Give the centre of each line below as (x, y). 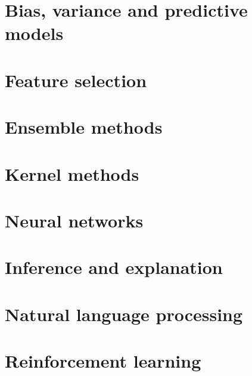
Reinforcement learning (103, 360)
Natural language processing (124, 314)
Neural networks (74, 220)
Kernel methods (72, 173)
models (34, 33)
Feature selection (76, 80)
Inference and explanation (114, 267)
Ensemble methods (84, 127)
